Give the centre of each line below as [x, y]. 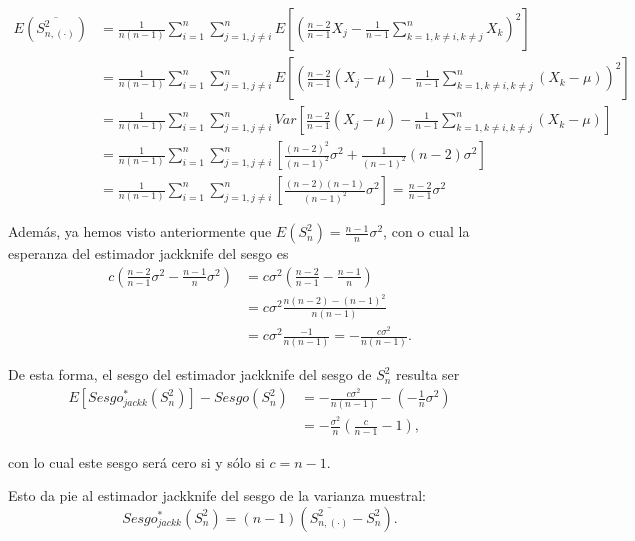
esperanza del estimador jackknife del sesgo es [148, 253]
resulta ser [428, 374]
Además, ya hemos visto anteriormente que [140, 231]
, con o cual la [426, 231]
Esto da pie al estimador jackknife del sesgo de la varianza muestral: [217, 495]
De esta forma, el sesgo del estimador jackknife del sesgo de [190, 374]
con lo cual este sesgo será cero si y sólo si [136, 461]
